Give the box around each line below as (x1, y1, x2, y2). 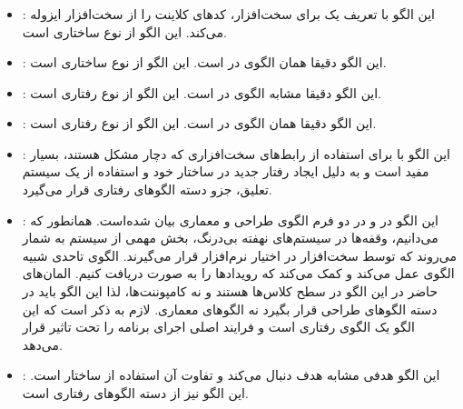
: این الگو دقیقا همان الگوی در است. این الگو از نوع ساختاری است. (22, 53, 387, 72)
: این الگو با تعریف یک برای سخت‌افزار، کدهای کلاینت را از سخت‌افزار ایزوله (22, 4, 436, 23)
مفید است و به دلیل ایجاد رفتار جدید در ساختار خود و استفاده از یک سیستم (22, 162, 429, 181)
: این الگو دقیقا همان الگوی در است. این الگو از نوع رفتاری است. (22, 114, 377, 133)
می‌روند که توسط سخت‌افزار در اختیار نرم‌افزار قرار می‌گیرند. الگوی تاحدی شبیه (22, 245, 457, 264)
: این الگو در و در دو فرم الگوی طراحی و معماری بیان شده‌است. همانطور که (22, 210, 438, 229)
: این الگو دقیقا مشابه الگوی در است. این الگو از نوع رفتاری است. (22, 83, 381, 102)
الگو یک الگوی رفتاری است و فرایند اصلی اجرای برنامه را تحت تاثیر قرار (22, 317, 415, 336)
